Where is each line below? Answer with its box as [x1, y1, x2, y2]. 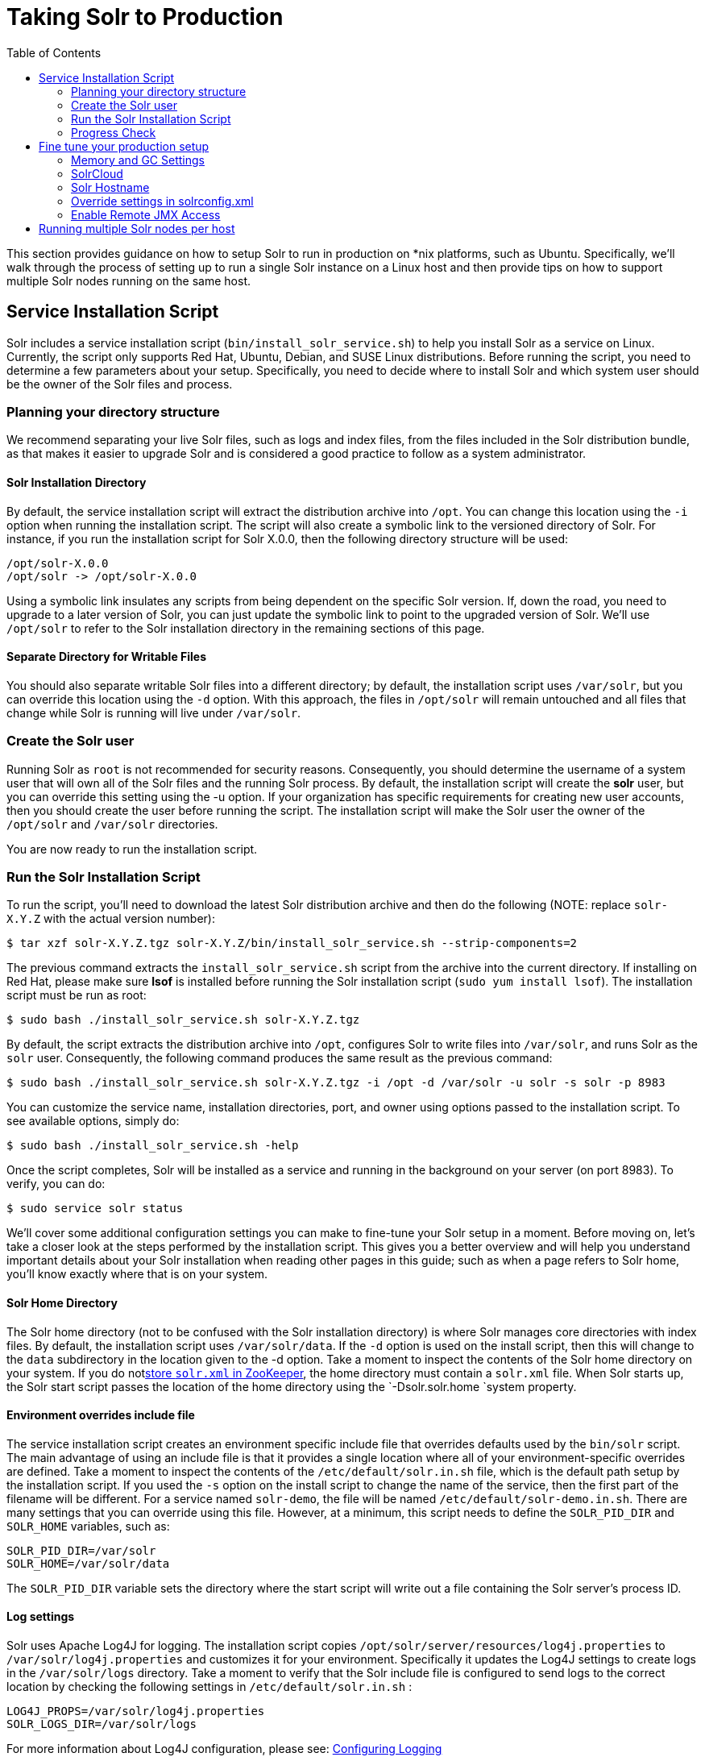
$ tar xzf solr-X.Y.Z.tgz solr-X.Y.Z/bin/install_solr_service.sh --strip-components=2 [6, 937, 578, 950]
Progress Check [71, 125, 156, 139]
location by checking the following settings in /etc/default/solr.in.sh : [6, 1679, 413, 1693]
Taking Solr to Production [6, 3, 284, 31]
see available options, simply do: [6, 1114, 180, 1128]
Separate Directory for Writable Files [6, 650, 207, 664]
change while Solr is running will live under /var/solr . [6, 705, 301, 720]
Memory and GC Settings [71, 152, 205, 167]
